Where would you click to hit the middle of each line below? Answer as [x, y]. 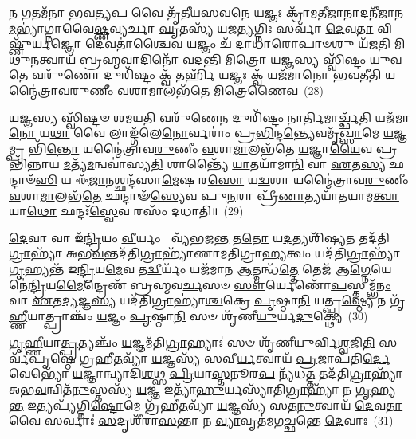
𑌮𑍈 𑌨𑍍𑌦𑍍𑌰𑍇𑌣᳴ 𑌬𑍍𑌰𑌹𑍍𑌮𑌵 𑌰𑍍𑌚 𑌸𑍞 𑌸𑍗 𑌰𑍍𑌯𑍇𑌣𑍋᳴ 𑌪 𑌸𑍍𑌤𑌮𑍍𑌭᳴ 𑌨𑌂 [224, 284]
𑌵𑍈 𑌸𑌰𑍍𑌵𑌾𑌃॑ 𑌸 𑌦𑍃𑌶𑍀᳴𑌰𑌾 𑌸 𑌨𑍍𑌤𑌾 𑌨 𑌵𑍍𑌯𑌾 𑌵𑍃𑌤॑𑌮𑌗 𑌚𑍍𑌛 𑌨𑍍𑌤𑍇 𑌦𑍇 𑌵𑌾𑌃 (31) [201, 420]
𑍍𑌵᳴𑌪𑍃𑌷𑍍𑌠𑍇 [42, 357]
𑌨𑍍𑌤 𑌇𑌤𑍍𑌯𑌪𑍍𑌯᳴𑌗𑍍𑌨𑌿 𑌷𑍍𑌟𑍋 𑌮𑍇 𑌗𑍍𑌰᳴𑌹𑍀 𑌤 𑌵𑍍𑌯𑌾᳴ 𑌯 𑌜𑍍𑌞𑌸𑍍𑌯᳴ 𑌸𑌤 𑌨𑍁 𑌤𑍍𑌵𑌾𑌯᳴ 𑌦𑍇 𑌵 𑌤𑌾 [206, 404]
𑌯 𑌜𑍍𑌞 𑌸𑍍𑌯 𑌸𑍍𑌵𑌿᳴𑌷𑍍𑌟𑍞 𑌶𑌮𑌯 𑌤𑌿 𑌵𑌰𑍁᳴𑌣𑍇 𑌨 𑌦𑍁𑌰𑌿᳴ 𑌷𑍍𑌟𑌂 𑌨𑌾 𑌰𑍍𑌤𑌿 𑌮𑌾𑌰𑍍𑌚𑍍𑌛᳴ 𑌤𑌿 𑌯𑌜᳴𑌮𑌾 [210, 117]
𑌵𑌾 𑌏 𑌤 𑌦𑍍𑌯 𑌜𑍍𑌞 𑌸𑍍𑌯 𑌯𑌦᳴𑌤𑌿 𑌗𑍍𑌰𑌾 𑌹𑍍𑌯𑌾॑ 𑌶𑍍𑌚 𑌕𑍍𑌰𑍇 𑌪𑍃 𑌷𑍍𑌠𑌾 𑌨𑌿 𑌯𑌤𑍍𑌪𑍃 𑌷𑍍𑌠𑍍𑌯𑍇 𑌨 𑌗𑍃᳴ [207, 300]
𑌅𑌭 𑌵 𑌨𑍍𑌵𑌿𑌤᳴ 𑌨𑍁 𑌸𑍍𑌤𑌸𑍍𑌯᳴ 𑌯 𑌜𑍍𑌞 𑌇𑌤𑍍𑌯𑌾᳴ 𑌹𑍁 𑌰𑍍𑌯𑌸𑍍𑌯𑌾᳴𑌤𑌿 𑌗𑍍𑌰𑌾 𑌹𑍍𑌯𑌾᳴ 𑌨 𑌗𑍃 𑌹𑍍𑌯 [202, 389]
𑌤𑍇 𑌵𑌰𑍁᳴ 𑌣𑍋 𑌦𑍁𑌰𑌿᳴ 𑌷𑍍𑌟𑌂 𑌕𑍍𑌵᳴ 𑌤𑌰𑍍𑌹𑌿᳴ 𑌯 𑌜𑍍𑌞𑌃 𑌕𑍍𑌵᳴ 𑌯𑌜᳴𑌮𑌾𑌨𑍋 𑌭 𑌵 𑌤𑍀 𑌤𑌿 [195, 74]
